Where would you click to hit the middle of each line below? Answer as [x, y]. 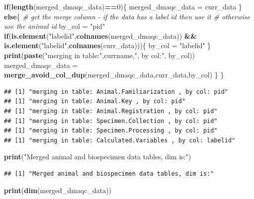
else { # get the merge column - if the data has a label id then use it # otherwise [127, 16]
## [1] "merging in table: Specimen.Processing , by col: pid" [111, 131]
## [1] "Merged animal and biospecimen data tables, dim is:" [109, 173]
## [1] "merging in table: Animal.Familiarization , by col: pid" [116, 92]
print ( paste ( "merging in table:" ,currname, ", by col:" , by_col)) [99, 55]
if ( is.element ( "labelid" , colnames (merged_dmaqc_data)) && [100, 35]
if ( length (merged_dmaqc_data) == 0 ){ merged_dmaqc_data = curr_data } [123, 6]
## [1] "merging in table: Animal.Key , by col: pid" [95, 101]
